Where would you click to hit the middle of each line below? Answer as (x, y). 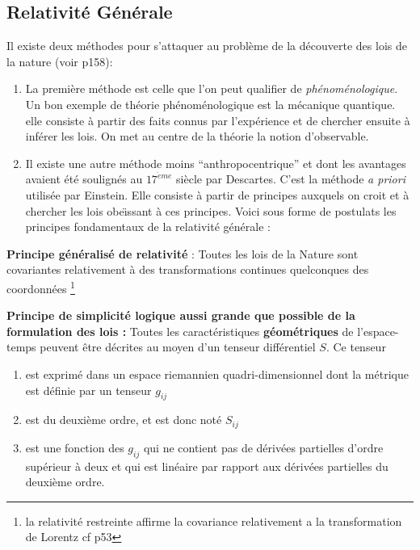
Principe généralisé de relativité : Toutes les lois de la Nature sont (183, 253)
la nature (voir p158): (60, 61)
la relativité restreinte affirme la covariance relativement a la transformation (214, 521)
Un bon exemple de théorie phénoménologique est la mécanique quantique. (210, 104)
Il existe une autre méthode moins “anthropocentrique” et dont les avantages (216, 163)
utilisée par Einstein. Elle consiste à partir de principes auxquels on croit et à (217, 195)
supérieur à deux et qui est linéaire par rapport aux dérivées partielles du (207, 466)
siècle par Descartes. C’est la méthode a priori (291, 179)
